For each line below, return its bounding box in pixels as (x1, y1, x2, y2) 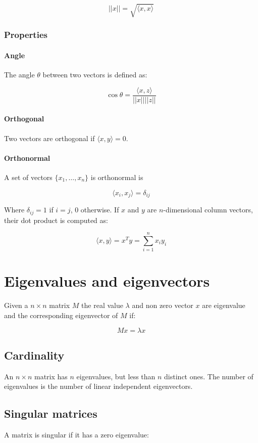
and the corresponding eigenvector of (4, 309, 118, 320)
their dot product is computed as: (4, 214, 108, 225)
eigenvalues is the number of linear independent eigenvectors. (4, 381, 193, 391)
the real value (81, 300, 123, 311)
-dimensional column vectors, (163, 204, 253, 215)
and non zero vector (132, 300, 193, 311)
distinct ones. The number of (164, 371, 253, 381)
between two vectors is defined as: (42, 69, 147, 80)
